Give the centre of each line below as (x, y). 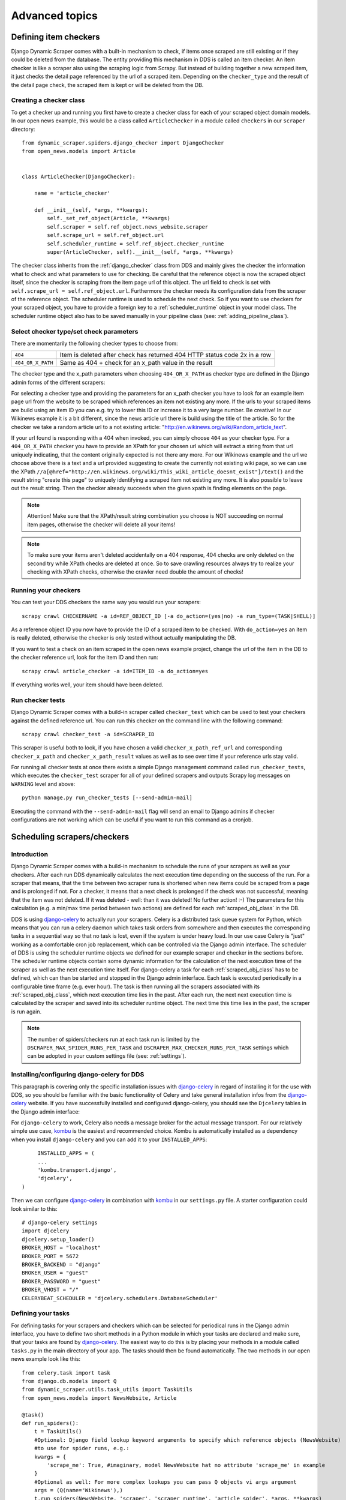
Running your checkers (46, 590)
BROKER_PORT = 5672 (50, 1256)
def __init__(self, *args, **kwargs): (91, 210)
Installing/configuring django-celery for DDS (78, 1075)
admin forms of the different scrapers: (58, 382)
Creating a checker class (48, 100)
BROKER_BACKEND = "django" (61, 1264)
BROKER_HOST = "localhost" (61, 1248)
